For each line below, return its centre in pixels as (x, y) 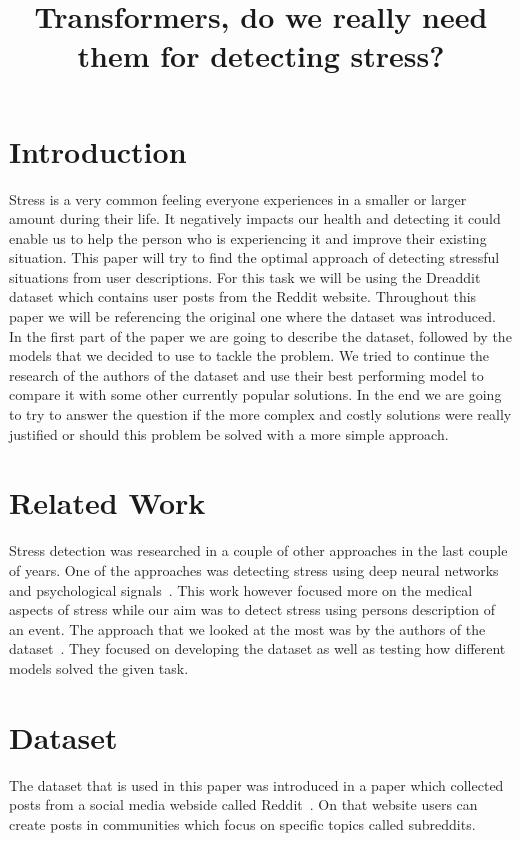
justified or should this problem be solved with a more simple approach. (229, 433)
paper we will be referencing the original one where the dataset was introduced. (252, 316)
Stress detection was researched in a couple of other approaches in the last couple (258, 550)
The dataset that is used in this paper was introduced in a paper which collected (256, 784)
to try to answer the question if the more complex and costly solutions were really (260, 414)
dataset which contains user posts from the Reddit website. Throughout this (243, 296)
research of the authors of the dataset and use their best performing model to (246, 374)
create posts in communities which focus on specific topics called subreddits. (242, 823)
